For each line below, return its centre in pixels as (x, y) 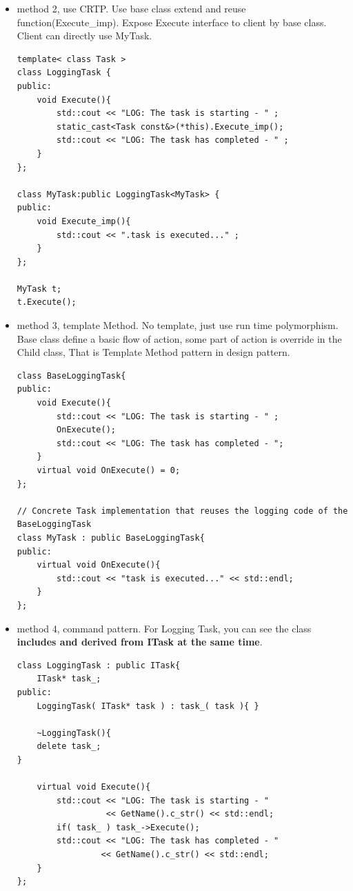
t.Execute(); (47, 302)
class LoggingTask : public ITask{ (99, 665)
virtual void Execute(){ (94, 787)
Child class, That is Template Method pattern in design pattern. (153, 352)
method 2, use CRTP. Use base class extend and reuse (131, 8)
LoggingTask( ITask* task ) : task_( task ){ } (148, 706)
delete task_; (69, 747)
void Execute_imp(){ (84, 221)
